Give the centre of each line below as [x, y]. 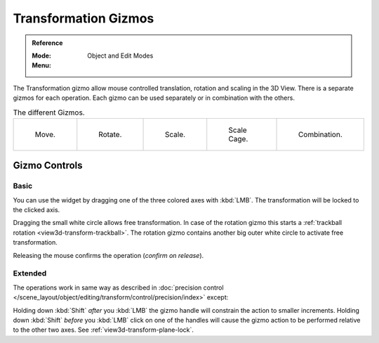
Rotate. [110, 134]
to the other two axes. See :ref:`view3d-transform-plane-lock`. [104, 330]
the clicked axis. [36, 210]
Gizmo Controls [48, 166]
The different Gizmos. [49, 112]
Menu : [42, 65]
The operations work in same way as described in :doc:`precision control [118, 287]
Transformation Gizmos [84, 18]
